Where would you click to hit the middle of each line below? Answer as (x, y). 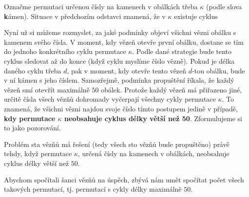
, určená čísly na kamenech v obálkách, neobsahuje (154, 153)
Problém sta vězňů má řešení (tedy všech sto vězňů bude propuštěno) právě (117, 144)
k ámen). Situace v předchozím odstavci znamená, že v (85, 16)
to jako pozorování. (32, 128)
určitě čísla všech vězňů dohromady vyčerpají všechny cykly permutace (110, 99)
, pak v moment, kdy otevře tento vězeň (127, 70)
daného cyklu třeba (33, 70)
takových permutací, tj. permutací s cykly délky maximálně (93, 189)
